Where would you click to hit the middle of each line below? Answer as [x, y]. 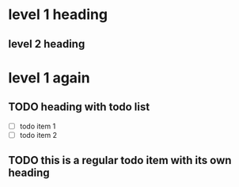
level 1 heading [58, 15]
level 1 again [49, 78]
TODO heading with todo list [79, 107]
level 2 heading [47, 44]
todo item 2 [38, 135]
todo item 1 [38, 126]
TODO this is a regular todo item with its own [120, 160]
